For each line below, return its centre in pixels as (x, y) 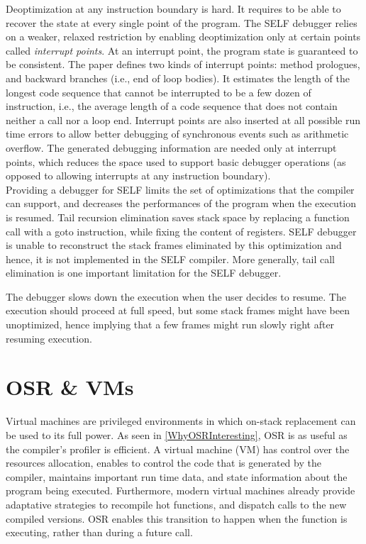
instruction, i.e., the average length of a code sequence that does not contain (172, 106)
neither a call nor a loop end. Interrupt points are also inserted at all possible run (183, 120)
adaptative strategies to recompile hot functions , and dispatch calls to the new (176, 504)
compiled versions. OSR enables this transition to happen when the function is (177, 518)
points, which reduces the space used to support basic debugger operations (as (176, 161)
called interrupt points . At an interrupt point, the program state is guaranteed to (182, 50)
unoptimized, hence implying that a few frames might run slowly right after (170, 324)
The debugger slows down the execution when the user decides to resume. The (176, 296)
